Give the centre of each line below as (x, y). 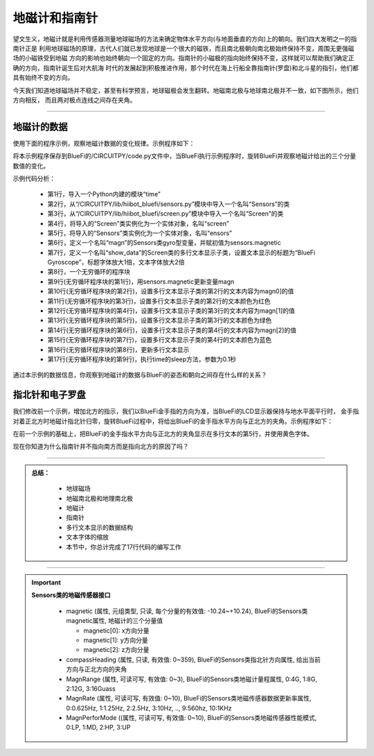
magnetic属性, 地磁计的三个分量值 (115, 621)
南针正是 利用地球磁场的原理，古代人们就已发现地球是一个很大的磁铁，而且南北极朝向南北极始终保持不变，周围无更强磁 (184, 48)
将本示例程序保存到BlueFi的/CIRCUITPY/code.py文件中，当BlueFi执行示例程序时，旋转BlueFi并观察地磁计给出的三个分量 (185, 156)
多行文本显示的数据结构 (99, 527)
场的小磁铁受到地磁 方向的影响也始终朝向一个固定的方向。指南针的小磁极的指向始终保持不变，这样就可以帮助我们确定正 (184, 58)
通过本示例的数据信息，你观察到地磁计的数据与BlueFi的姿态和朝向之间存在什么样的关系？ (140, 375)
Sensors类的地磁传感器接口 (71, 595)
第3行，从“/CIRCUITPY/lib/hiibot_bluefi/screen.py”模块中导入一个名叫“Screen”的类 (166, 214)
